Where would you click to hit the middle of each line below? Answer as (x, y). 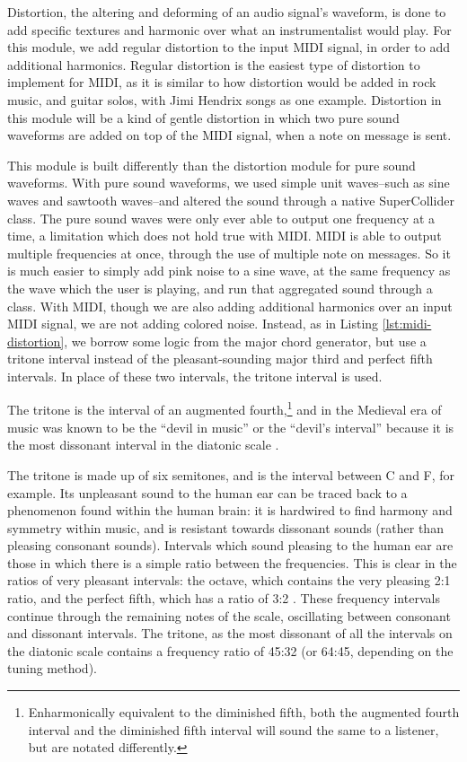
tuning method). (52, 668)
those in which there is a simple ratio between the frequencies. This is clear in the (232, 562)
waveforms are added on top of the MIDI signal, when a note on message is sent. (229, 135)
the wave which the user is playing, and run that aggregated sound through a (220, 288)
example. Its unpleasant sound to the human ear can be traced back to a (207, 492)
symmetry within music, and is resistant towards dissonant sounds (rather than (225, 527)
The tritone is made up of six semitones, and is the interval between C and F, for (231, 474)
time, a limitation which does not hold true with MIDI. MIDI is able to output (225, 236)
